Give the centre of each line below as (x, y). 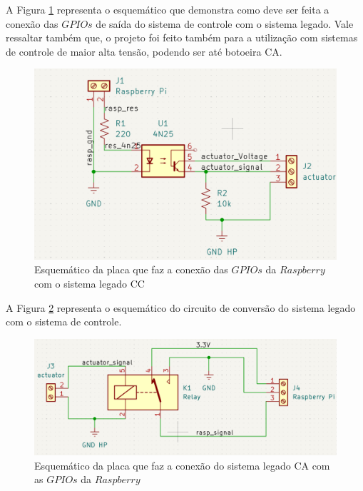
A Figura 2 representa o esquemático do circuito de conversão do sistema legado (181, 307)
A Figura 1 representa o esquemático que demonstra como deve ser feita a (168, 9)
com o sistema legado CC (90, 284)
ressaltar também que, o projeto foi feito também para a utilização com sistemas (182, 37)
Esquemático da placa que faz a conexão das (131, 269)
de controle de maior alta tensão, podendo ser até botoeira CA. (144, 51)
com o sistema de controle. (64, 322)
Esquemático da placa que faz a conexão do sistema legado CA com (182, 465)
